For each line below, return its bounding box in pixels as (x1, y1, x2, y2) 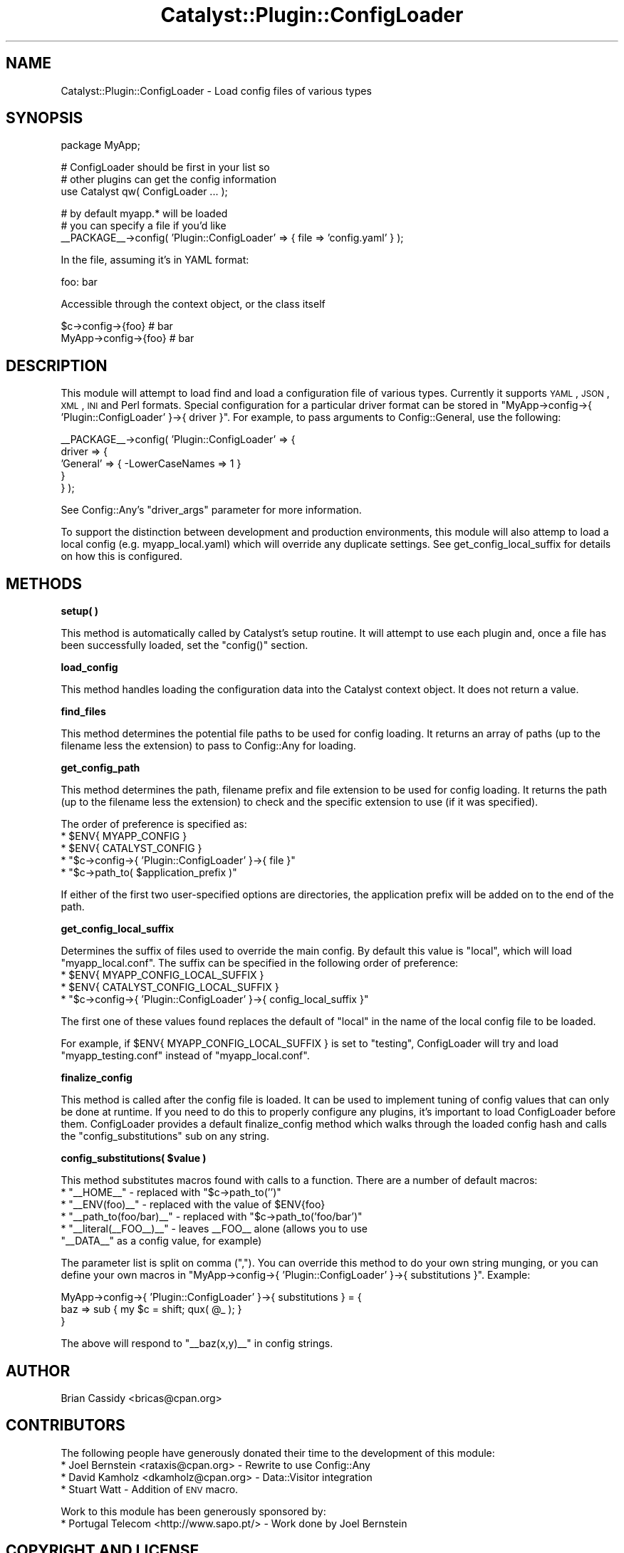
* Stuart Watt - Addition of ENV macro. (61, 1482, 239, 1495)
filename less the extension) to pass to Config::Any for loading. (61, 739, 356, 752)
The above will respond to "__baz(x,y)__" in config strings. (61, 1337, 333, 1350)
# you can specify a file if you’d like (61, 219, 227, 232)
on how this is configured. (61, 550, 183, 563)
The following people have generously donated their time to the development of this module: (61, 1446, 495, 1459)
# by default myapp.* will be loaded (61, 207, 228, 220)
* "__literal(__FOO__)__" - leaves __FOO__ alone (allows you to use (61, 1222, 368, 1235)
